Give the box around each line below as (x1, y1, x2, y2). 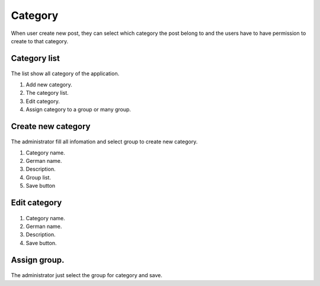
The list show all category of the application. (11, 70, 120, 77)
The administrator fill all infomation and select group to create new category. (11, 138, 198, 145)
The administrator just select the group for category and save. (11, 272, 163, 279)
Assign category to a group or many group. (25, 105, 132, 113)
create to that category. (11, 37, 69, 44)
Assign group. (11, 255, 65, 265)
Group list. (25, 173, 52, 181)
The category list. (25, 89, 69, 97)
